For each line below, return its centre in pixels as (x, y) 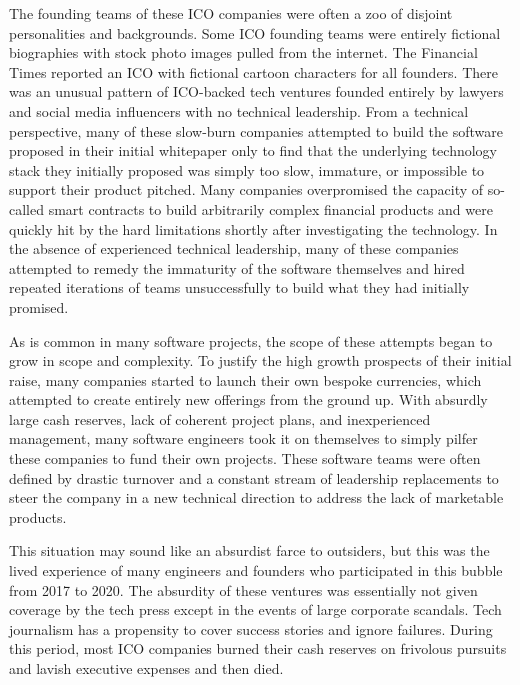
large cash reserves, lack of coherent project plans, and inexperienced (220, 418)
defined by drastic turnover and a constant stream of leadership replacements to (254, 477)
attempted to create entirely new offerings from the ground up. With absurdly (248, 399)
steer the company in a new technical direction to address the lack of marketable (256, 497)
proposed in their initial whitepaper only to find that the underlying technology (253, 150)
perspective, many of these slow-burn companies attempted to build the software (256, 130)
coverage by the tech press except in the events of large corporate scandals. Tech (255, 609)
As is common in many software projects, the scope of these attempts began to (251, 340)
